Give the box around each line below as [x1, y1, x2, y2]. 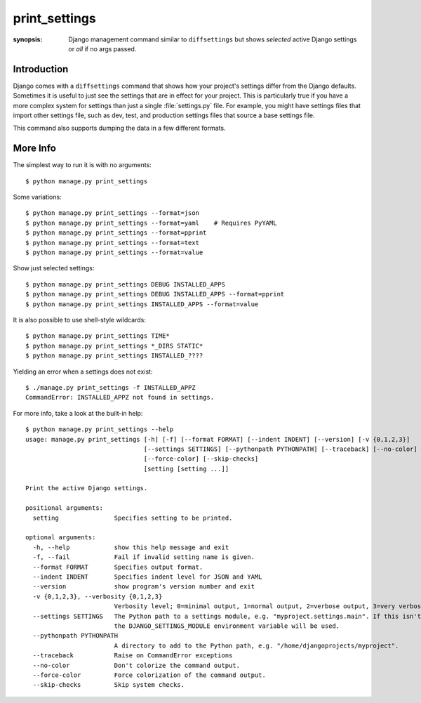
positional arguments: [25, 504, 104, 512]
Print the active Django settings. [25, 485, 148, 492]
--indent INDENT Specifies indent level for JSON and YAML [32, 572, 262, 581]
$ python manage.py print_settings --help [25, 426, 174, 433]
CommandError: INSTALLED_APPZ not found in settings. [25, 393, 214, 402]
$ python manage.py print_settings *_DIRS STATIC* [25, 341, 203, 350]
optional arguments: [25, 534, 96, 541]
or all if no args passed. [68, 44, 137, 53]
